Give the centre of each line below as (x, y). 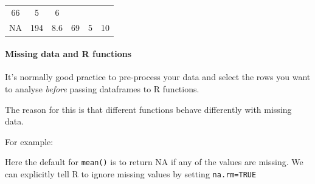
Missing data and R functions (68, 54)
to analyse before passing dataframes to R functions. (102, 89)
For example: (29, 141)
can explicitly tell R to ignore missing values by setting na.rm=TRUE (131, 174)
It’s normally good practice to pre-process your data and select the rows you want (158, 77)
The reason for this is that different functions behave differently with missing (148, 109)
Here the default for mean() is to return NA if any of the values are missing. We (154, 162)
